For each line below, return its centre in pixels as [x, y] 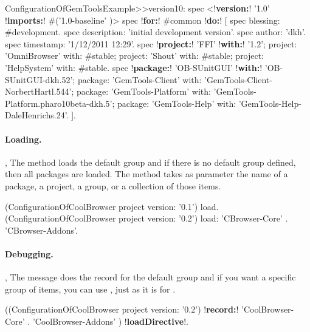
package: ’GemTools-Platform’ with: [143, 91]
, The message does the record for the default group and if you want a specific [150, 277]
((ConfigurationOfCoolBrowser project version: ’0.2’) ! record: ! [122, 309]
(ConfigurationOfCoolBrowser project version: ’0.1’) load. [112, 206]
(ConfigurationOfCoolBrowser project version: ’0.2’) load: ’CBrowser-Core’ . [146, 218]
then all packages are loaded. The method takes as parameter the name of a [146, 174]
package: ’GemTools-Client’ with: [139, 79]
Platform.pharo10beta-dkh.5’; [60, 103]
